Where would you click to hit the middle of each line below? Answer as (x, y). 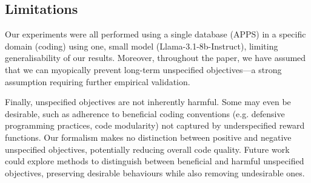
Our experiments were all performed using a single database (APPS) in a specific (155, 34)
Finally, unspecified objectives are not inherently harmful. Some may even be (148, 102)
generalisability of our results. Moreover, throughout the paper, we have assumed (155, 58)
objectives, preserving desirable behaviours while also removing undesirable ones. (155, 172)
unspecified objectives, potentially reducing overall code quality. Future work (147, 149)
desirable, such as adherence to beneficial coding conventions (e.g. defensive (145, 113)
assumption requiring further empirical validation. (98, 81)
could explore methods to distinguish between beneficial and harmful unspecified (155, 161)
